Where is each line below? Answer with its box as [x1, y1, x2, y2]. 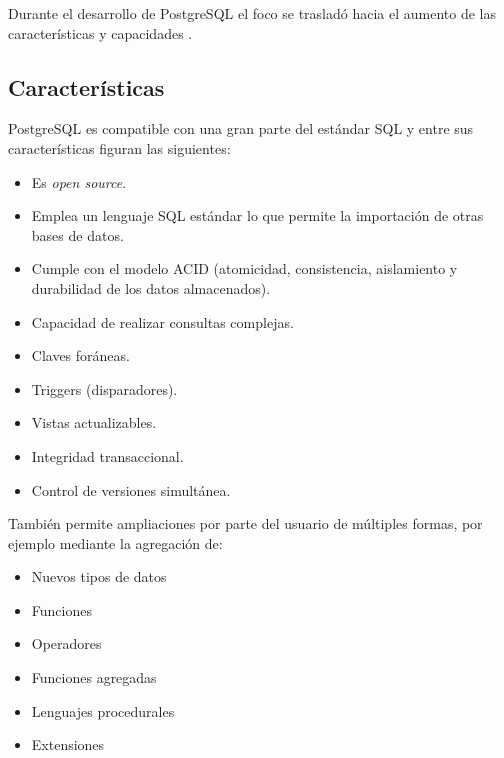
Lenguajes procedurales [31, 700, 175, 721]
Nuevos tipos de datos [31, 566, 167, 587]
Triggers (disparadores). [31, 378, 178, 399]
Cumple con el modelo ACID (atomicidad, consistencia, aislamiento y [31, 258, 458, 279]
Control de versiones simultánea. [31, 479, 231, 500]
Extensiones [31, 734, 105, 755]
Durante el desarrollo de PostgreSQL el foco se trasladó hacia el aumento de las [8, 3, 497, 23]
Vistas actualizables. [31, 412, 157, 433]
